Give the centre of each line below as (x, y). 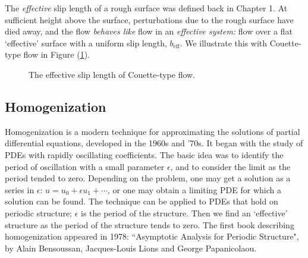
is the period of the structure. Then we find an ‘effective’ (184, 213)
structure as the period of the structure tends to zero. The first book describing (150, 224)
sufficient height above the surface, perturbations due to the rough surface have (149, 19)
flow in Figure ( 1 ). (56, 54)
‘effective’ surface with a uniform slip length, (86, 43)
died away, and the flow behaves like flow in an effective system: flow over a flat (149, 31)
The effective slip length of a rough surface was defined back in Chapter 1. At (146, 8)
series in (20, 189)
